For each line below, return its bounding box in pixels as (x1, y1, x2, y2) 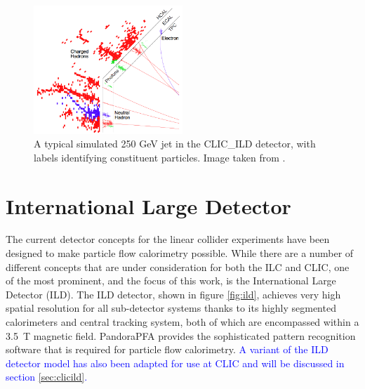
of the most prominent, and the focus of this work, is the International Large (6, 273, 336, 288)
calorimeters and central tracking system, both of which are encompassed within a (6, 315, 359, 329)
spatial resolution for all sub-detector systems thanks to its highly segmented (6, 301, 336, 315)
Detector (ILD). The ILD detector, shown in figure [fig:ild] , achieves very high (6, 286, 341, 301)
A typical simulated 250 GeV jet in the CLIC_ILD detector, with (34, 136, 316, 151)
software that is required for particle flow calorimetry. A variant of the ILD (6, 342, 328, 357)
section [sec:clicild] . (6, 369, 88, 384)
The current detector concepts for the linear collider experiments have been (6, 232, 330, 246)
